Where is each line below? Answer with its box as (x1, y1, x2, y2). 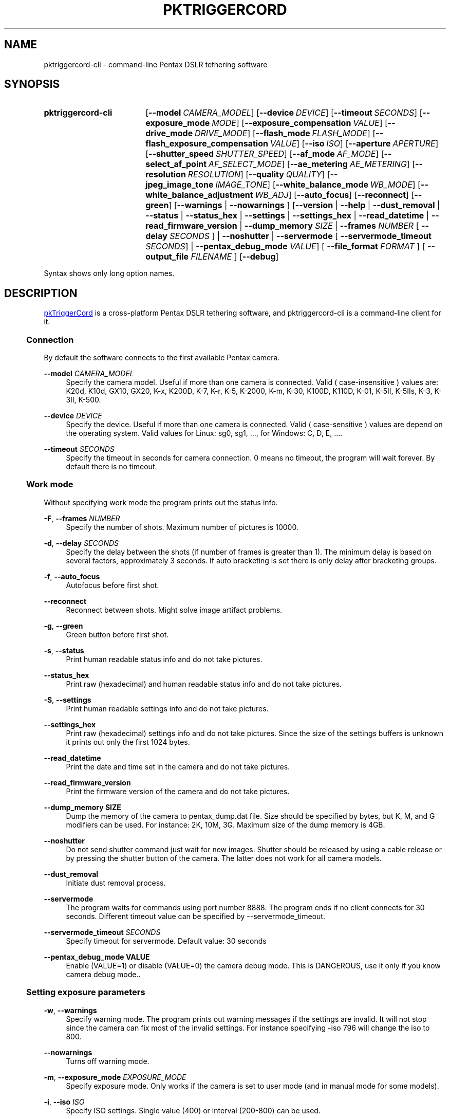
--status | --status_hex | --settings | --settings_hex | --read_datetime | (145, 210, 429, 221)
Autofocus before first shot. (66, 580, 159, 590)
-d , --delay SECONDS (44, 538, 119, 547)
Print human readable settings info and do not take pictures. (66, 704, 269, 713)
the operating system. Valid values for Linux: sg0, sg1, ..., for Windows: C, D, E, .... (66, 429, 343, 438)
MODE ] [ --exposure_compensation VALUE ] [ (212, 118, 388, 129)
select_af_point (145, 159, 207, 170)
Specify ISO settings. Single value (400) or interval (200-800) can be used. (66, 1106, 321, 1115)
